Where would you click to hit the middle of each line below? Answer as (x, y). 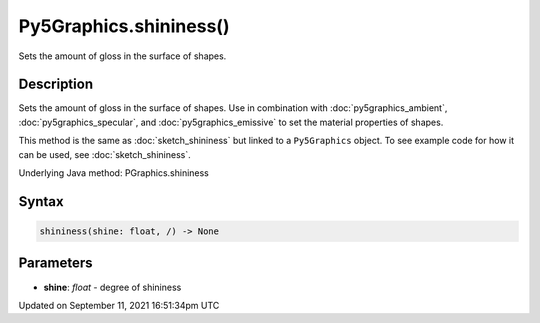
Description (56, 84)
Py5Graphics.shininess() (124, 26)
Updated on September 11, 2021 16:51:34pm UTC (119, 305)
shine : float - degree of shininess (112, 287)
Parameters (55, 263)
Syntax (41, 201)
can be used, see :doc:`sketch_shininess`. (104, 154)
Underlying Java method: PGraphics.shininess (114, 173)
